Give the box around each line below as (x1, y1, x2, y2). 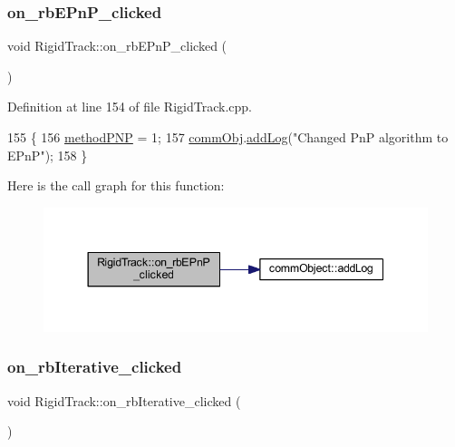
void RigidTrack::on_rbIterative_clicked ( (7, 391, 241, 410)
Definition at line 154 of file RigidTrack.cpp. (7, 97, 252, 116)
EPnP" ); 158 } (7, 145, 88, 164)
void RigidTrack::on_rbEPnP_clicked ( (7, 36, 227, 55)
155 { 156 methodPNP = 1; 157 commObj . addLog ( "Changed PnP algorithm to (7, 128, 449, 146)
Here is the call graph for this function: (7, 176, 225, 195)
